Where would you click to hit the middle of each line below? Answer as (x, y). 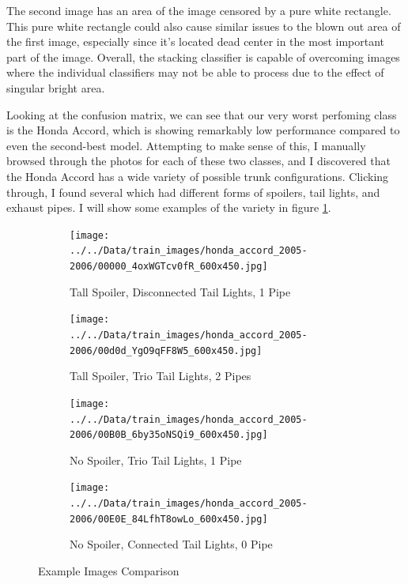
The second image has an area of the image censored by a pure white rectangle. (199, 10)
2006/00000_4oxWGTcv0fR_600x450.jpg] (169, 267)
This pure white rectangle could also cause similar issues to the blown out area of (204, 26)
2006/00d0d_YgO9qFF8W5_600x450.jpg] (166, 350)
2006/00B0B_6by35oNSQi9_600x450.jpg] (169, 435)
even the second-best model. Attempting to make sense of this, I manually (186, 145)
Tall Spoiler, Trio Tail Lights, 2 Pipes (161, 376)
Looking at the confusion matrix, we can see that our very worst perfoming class (202, 114)
